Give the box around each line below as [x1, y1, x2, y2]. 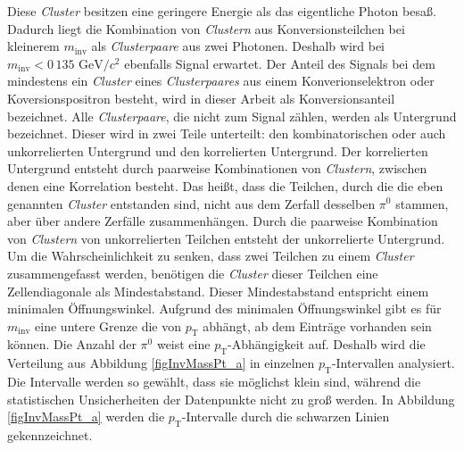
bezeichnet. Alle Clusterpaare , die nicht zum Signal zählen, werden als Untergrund [7, 106, 457, 125]
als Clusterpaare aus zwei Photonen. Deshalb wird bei [91, 37, 385, 55]
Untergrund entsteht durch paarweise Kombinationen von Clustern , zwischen [7, 159, 427, 178]
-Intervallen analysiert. [331, 354, 455, 372]
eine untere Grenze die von [35, 316, 181, 335]
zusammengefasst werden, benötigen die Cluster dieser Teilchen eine [7, 263, 378, 282]
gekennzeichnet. [7, 426, 93, 445]
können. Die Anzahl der [7, 335, 137, 354]
